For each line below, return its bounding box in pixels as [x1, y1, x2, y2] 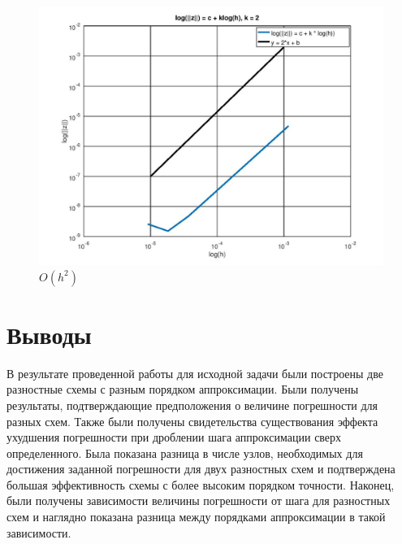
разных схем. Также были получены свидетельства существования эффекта [6, 412, 378, 429]
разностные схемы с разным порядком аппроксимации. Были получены [6, 381, 359, 398]
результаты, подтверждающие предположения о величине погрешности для [6, 396, 378, 413]
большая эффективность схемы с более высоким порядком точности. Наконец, [6, 476, 395, 493]
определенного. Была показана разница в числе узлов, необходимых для [6, 444, 363, 461]
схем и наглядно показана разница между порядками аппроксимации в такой [6, 508, 386, 525]
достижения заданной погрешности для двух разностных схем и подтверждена [6, 460, 396, 477]
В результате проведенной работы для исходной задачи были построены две [6, 364, 383, 381]
